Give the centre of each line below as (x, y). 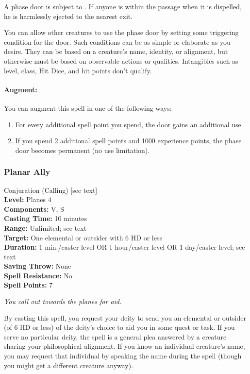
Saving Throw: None (38, 266)
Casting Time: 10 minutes (46, 218)
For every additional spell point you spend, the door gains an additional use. (129, 124)
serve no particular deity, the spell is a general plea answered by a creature (115, 336)
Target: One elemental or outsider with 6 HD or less (83, 237)
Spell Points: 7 (28, 285)
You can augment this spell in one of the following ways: (88, 108)
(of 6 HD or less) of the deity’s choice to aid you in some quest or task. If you (119, 327)
